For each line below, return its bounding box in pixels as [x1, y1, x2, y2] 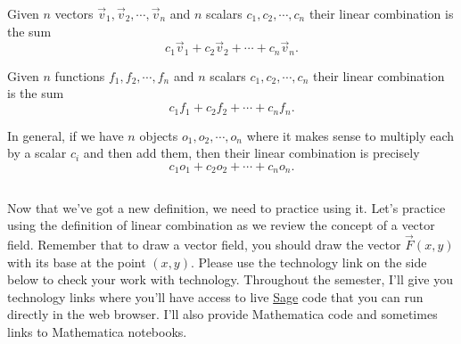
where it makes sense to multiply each [246, 126, 455, 144]
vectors [54, 4, 94, 22]
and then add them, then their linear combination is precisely [83, 143, 420, 162]
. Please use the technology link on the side [190, 252, 427, 271]
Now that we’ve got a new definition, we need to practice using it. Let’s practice [7, 198, 446, 217]
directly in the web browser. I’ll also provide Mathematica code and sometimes [7, 305, 438, 324]
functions [54, 66, 105, 85]
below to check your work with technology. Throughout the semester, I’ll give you [7, 270, 454, 289]
